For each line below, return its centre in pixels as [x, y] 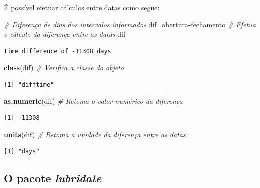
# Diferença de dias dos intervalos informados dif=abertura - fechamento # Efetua [130, 24]
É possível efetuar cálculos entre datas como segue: [82, 7]
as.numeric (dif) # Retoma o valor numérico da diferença [93, 101]
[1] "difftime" [29, 84]
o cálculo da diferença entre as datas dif [65, 34]
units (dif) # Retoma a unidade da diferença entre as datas [95, 134]
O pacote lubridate [53, 178]
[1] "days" [22, 151]
